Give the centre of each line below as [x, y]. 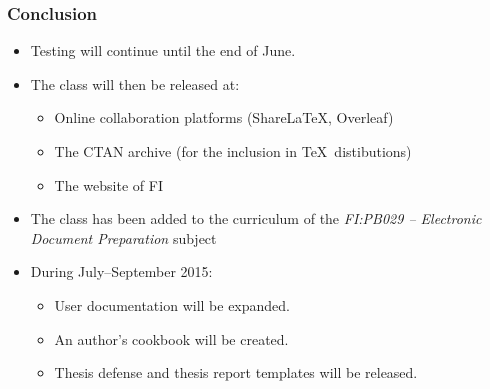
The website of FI [108, 184]
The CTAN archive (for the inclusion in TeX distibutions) [233, 151]
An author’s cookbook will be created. [171, 338]
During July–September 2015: [121, 271]
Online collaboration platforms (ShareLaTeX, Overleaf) [224, 117]
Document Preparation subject [123, 237]
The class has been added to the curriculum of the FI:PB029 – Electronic [256, 218]
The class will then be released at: [135, 83]
